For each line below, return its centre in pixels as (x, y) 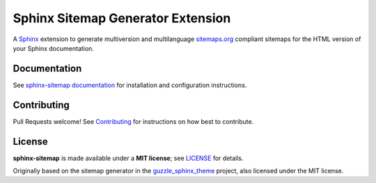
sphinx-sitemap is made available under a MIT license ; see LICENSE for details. (128, 158)
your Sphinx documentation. (53, 48)
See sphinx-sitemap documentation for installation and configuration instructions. (130, 85)
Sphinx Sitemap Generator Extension (122, 18)
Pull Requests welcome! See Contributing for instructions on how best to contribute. (133, 121)
